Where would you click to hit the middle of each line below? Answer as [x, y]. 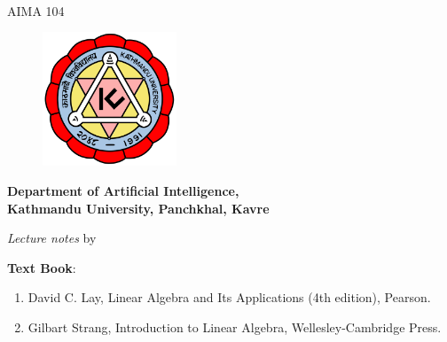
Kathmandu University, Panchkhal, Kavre [138, 208]
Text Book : [42, 267]
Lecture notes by [52, 238]
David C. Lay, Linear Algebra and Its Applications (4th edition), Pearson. [229, 297]
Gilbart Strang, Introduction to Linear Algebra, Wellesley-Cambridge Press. [235, 326]
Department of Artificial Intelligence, [123, 190]
